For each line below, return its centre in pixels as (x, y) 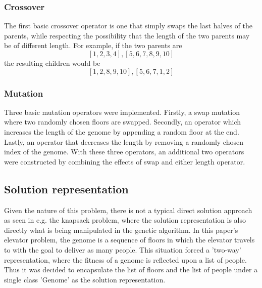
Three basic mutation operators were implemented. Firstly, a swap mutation (122, 112)
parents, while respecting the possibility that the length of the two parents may (127, 35)
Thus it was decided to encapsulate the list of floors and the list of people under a (131, 270)
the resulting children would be (52, 63)
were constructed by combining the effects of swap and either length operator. (125, 161)
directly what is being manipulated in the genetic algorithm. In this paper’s (121, 230)
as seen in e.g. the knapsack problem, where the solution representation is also (125, 220)
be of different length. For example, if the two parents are (93, 45)
